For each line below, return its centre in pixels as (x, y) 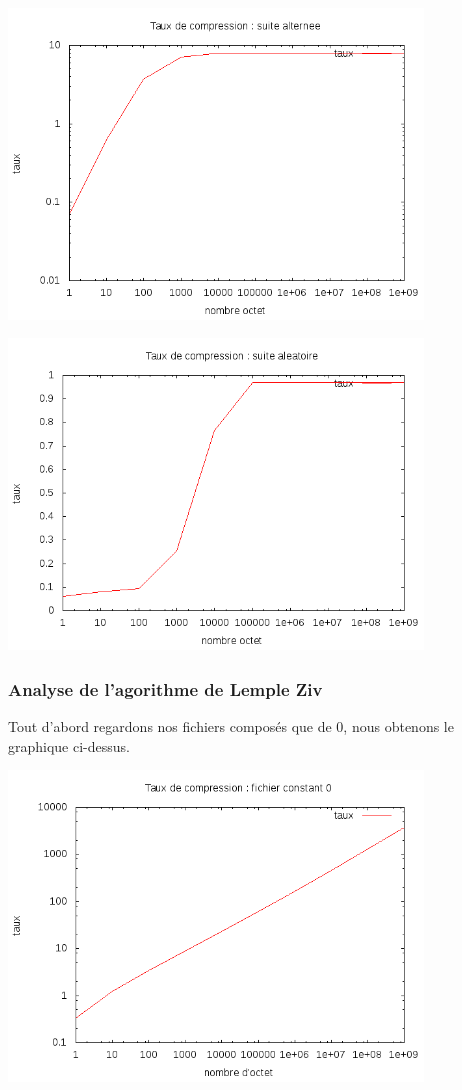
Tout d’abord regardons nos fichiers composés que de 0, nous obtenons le (231, 726)
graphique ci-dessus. (69, 745)
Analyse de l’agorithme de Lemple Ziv (165, 688)
